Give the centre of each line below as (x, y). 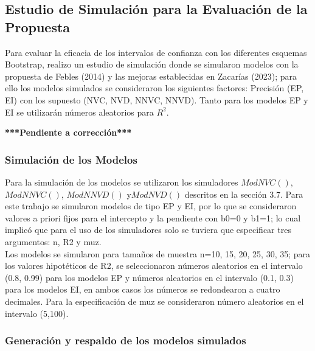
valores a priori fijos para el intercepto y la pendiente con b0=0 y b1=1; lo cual (153, 217)
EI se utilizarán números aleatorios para (79, 112)
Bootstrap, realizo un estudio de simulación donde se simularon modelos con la (152, 64)
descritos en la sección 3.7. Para (244, 194)
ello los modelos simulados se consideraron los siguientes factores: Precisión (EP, (154, 88)
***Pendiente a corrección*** (68, 132)
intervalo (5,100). (37, 313)
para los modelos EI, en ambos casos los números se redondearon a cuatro (143, 289)
